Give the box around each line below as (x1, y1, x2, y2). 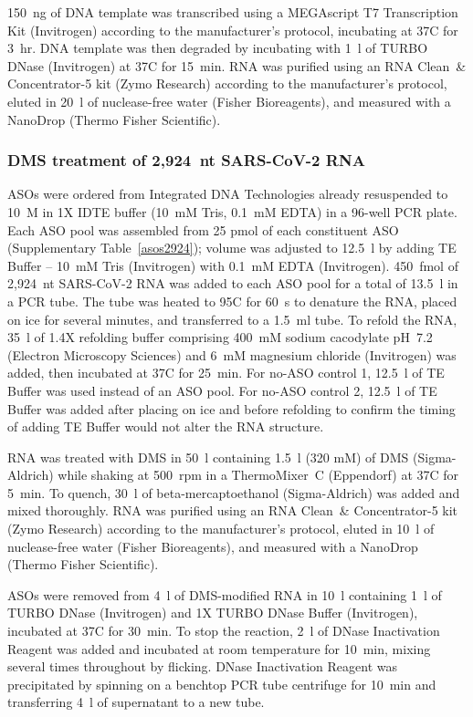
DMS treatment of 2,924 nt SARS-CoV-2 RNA (7, 149, 365, 171)
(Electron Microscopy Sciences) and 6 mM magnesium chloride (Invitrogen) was (7, 345, 457, 364)
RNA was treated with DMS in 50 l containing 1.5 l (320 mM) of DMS (7, 447, 409, 466)
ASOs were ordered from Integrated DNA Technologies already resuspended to (7, 184, 448, 203)
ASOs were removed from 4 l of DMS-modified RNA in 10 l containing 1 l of (7, 585, 442, 604)
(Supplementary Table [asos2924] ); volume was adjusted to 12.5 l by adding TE (7, 238, 457, 257)
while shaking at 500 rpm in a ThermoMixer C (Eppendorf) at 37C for (58, 465, 459, 484)
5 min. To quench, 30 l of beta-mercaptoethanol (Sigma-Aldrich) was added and (7, 483, 460, 502)
